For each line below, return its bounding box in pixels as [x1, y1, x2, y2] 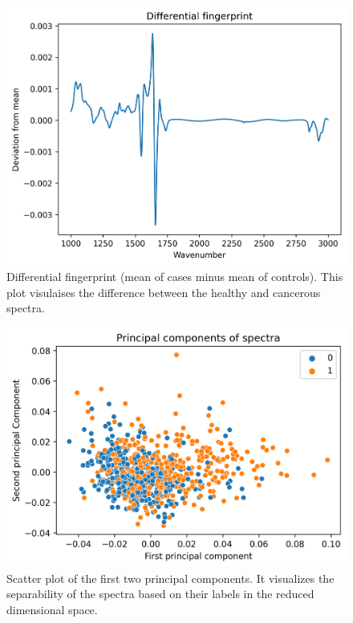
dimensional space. [6, 601, 98, 617]
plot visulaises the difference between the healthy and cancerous [6, 283, 321, 300]
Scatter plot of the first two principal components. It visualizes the [6, 569, 335, 586]
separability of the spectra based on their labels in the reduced [6, 585, 314, 602]
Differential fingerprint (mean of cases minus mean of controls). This [6, 268, 343, 285]
